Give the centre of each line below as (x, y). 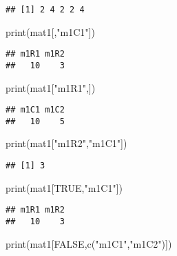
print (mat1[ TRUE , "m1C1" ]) (64, 187)
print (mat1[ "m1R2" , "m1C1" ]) (66, 143)
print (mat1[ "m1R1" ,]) (51, 87)
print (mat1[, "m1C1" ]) (50, 31)
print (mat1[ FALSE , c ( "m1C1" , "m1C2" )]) (89, 243)
